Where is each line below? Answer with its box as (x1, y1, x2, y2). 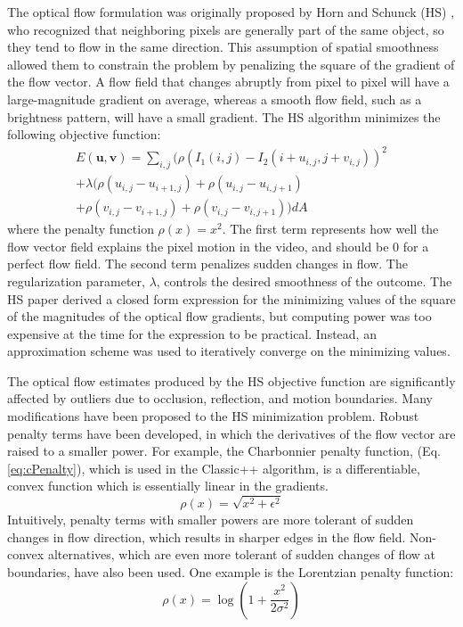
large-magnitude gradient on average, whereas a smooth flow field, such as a (7, 89, 422, 108)
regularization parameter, (7, 271, 145, 290)
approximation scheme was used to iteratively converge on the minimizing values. (7, 342, 451, 360)
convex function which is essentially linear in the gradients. (7, 476, 329, 495)
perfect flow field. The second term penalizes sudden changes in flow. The (7, 254, 408, 273)
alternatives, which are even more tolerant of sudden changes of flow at (47, 545, 436, 564)
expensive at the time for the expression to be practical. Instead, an (7, 324, 377, 342)
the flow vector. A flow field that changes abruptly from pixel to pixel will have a (7, 72, 450, 91)
